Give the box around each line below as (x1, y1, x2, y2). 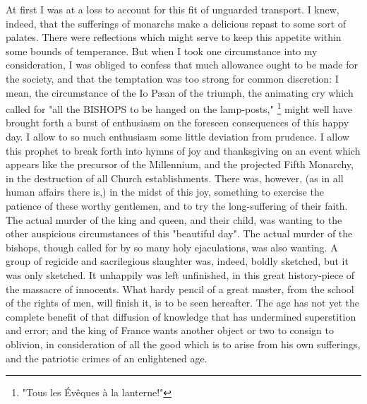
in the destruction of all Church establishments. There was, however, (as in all (6, 170, 344, 185)
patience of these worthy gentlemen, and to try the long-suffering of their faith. (6, 198, 348, 213)
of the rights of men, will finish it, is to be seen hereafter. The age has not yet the (6, 295, 359, 310)
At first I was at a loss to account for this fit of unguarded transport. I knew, (6, 2, 339, 16)
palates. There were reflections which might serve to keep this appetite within (6, 30, 342, 44)
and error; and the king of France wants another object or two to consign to (6, 323, 334, 338)
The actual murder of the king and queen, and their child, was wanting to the (6, 212, 342, 227)
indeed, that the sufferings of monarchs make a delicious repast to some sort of (6, 16, 347, 30)
